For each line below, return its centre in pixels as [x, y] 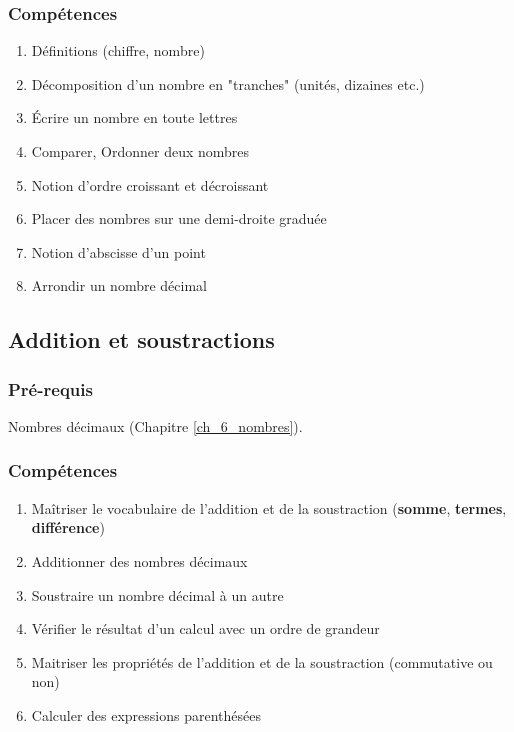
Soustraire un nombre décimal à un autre [157, 594]
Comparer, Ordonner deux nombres [140, 151]
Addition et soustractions [141, 339]
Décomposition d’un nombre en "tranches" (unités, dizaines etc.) [228, 83]
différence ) [68, 527]
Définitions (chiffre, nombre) [118, 50]
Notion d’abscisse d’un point [118, 251]
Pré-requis [50, 388]
